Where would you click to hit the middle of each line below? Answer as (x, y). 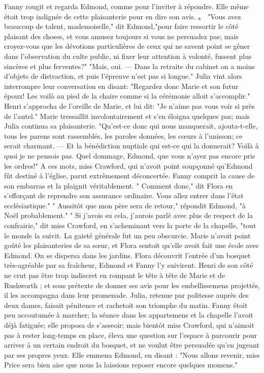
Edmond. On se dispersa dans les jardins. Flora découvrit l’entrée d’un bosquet (127, 255)
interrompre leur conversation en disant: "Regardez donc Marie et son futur (121, 86)
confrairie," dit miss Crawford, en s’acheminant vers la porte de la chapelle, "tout (130, 225)
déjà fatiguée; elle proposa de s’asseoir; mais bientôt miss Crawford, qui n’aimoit (129, 325)
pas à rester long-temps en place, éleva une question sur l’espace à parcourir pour (131, 335)
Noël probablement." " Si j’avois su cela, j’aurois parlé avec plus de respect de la (129, 215)
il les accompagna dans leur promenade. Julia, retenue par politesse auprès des (126, 295)
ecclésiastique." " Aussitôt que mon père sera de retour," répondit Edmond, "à (125, 205)
